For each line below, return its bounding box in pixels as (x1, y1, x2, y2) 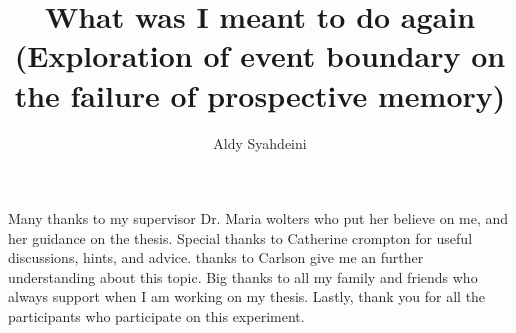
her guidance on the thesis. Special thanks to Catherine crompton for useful (8, 227, 473, 248)
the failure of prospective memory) (14, 74, 506, 115)
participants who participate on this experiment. (8, 306, 305, 327)
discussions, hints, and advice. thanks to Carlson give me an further (8, 247, 424, 268)
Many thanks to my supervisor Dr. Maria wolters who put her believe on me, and (8, 208, 509, 229)
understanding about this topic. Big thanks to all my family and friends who (8, 266, 478, 287)
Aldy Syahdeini (213, 132, 307, 153)
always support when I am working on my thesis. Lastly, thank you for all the (8, 286, 486, 307)
